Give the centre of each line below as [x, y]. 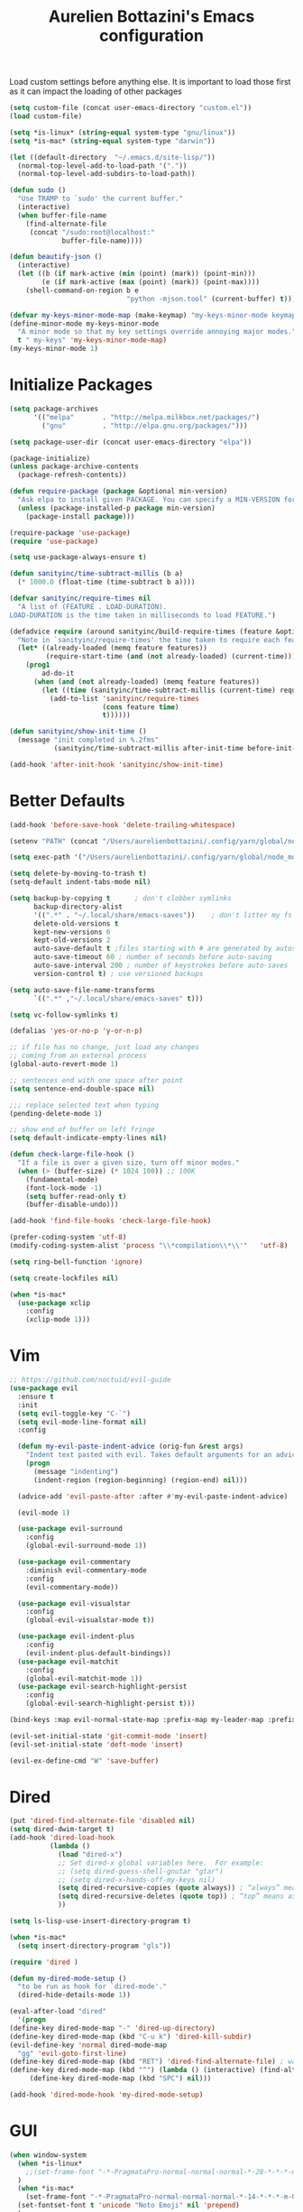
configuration [151, 36]
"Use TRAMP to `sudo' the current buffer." [100, 199]
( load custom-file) [46, 116]
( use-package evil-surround [70, 1529]
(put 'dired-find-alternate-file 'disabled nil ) [102, 1821]
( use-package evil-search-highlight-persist [102, 1687]
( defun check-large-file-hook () [72, 1155]
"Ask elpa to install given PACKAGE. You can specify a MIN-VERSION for [157, 500]
